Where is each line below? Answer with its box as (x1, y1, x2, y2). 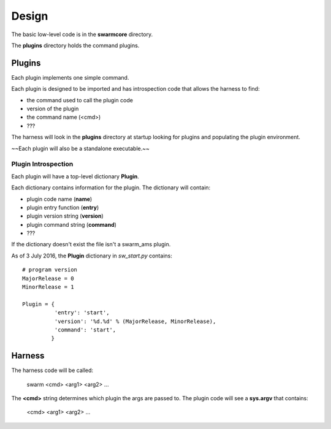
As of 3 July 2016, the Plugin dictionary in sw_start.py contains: (11, 252, 173, 259)
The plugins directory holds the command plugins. (11, 42, 140, 49)
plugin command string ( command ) (26, 221, 116, 228)
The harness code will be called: (11, 366, 94, 374)
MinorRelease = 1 (22, 284, 74, 290)
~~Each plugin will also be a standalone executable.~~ (11, 145, 150, 152)
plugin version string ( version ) (26, 212, 104, 220)
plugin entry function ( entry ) (26, 203, 99, 211)
